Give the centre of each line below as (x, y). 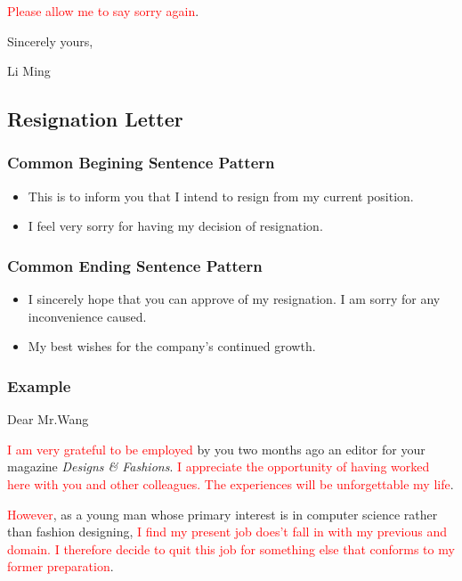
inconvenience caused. (87, 316)
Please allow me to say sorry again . (103, 11)
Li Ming (29, 71)
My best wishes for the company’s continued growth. (172, 346)
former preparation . (61, 566)
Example (39, 385)
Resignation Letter (95, 119)
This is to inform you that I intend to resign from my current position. (221, 196)
